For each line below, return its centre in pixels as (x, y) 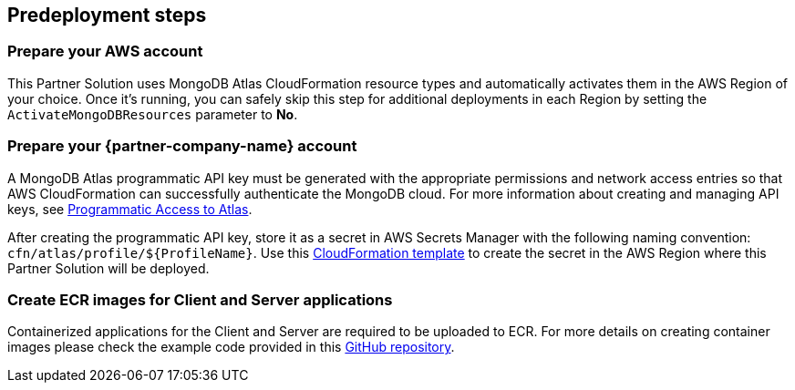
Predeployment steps (107, 15)
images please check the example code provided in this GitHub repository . (231, 347)
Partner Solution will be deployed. (108, 268)
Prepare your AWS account (105, 51)
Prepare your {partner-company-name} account (182, 146)
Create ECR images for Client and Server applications (200, 299)
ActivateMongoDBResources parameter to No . (153, 114)
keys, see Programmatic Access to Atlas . (130, 209)
